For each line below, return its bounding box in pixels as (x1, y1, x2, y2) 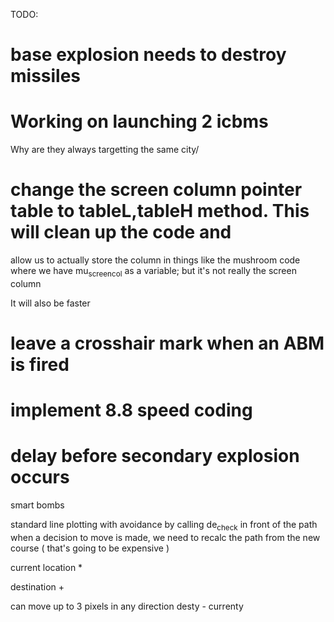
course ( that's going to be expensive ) (10, 542, 170, 554)
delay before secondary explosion (10, 445, 300, 468)
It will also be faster (10, 297, 91, 309)
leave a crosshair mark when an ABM (10, 332, 325, 355)
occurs (10, 466, 70, 489)
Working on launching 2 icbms (10, 110, 269, 133)
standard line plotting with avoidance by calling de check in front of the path (10, 519, 318, 533)
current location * (10, 561, 83, 573)
